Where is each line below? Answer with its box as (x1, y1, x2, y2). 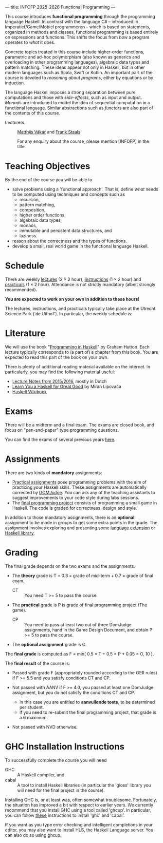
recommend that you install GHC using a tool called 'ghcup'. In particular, (5, 807, 151, 813)
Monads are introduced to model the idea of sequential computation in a (5, 100, 150, 105)
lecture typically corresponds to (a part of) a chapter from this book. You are (5, 349, 159, 355)
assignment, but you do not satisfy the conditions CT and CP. (12, 690, 135, 695)
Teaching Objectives (5, 161, 91, 172)
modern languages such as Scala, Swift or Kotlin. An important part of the (5, 70, 153, 75)
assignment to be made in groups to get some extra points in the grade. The (5, 519, 158, 525)
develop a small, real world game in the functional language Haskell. (12, 243, 149, 249)
